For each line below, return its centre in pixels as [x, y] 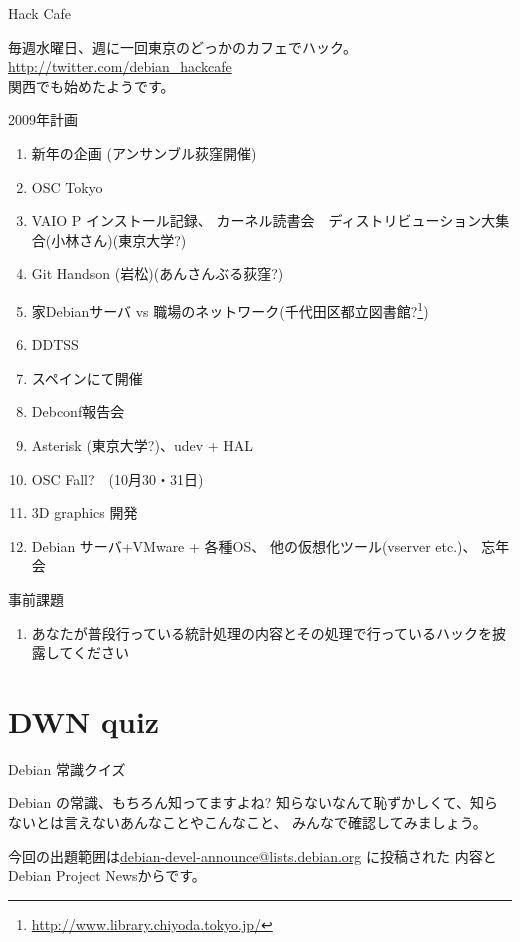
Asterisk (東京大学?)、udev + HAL [142, 444]
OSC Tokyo [67, 186]
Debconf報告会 [78, 411]
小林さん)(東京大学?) [119, 239]
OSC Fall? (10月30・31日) [117, 478]
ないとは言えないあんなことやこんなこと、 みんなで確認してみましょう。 [247, 822]
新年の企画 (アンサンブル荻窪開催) [144, 152]
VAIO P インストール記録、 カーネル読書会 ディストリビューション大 [263, 220]
